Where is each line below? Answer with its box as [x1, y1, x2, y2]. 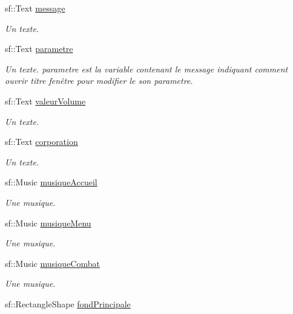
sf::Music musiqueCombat [5, 257, 100, 269]
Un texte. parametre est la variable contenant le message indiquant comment [5, 62, 288, 75]
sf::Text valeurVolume [5, 94, 86, 107]
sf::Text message [5, 2, 65, 14]
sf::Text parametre [5, 42, 73, 55]
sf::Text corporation [5, 135, 78, 148]
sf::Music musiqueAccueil [5, 176, 97, 188]
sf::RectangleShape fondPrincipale [5, 297, 131, 310]
